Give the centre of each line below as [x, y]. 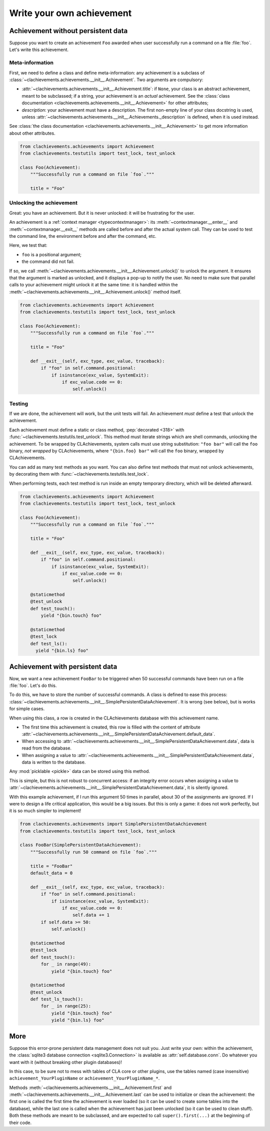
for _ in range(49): [66, 964]
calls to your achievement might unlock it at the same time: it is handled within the [93, 285]
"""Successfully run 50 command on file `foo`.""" [93, 852]
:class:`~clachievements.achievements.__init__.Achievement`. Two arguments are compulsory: [106, 80]
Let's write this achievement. [39, 50]
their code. [20, 1122]
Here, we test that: [28, 245]
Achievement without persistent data [68, 31]
